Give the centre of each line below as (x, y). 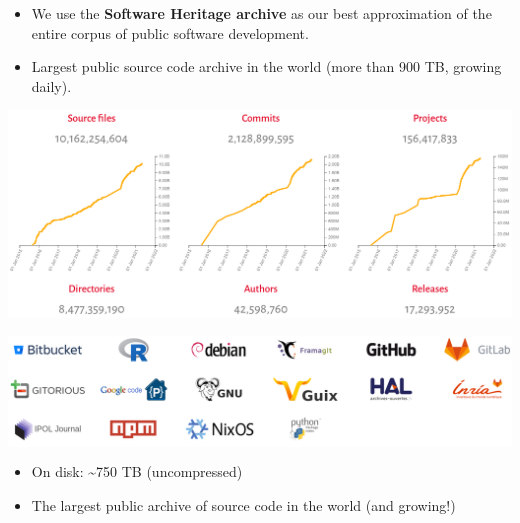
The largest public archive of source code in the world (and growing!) (243, 504)
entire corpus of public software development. (170, 32)
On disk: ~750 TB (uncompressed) (137, 471)
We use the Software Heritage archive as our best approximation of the (261, 13)
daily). (51, 85)
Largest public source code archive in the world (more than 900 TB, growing (266, 66)
